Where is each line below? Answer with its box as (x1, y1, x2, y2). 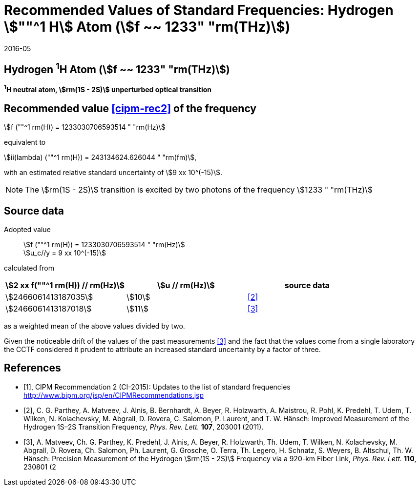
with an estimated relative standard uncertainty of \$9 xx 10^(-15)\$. (4, 168, 222, 177)
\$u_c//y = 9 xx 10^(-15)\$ (23, 248, 106, 257)
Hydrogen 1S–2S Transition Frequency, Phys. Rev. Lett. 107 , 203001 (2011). (23, 422, 264, 431)
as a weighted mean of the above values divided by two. (4, 321, 185, 330)
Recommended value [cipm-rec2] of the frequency (4, 102, 257, 115)
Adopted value (4, 225, 51, 234)
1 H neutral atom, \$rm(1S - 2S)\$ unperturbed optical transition (4, 84, 212, 94)
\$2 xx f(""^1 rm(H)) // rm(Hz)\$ (5, 280, 125, 290)
